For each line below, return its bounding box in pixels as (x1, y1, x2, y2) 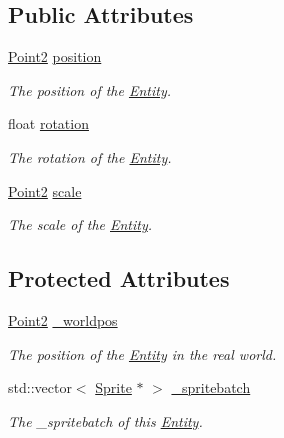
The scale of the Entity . (8, 214, 153, 235)
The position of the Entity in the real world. (8, 343, 277, 364)
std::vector (8, 377, 72, 398)
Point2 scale (8, 180, 82, 201)
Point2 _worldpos (8, 309, 118, 330)
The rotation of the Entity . (8, 146, 172, 167)
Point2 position (8, 46, 102, 67)
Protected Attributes (8, 263, 230, 294)
